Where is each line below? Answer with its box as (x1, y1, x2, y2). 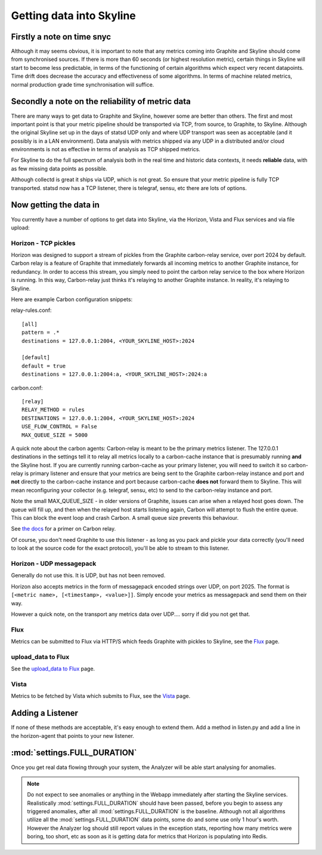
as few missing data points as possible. (11, 165, 107, 172)
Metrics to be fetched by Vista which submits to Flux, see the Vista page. (11, 692, 191, 700)
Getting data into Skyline (11, 9, 137, 22)
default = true (21, 362, 66, 369)
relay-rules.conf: (11, 307, 52, 314)
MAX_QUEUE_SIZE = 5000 (21, 431, 88, 439)
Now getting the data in (11, 200, 100, 210)
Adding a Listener (11, 708, 79, 718)
